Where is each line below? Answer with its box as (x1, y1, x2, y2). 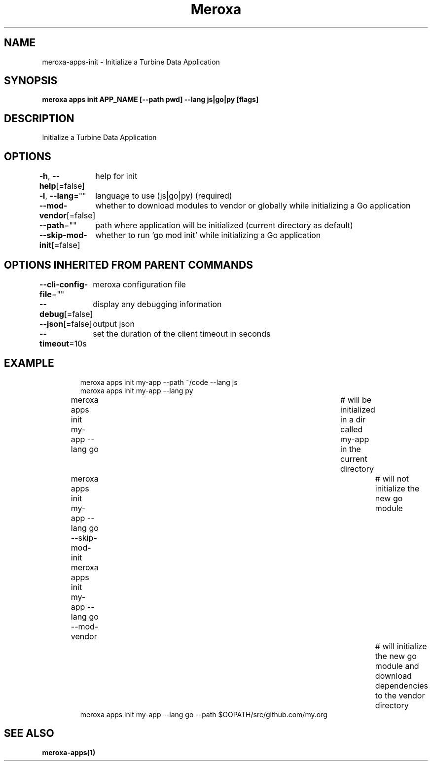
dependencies (375, 680, 428, 691)
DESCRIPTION (4, 112, 74, 125)
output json (93, 318, 135, 329)
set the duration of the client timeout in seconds (93, 328, 271, 339)
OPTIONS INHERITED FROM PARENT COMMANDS (4, 258, 253, 271)
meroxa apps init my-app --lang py (80, 386, 193, 395)
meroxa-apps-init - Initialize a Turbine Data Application (42, 57, 220, 66)
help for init (95, 171, 138, 181)
